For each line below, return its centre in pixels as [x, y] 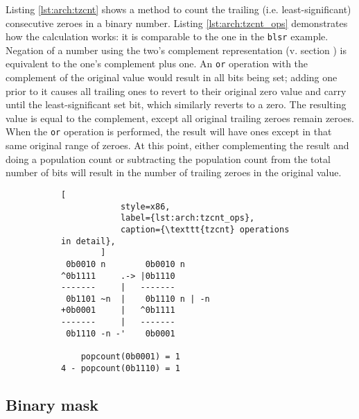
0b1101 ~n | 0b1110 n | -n [138, 299]
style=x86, [145, 206]
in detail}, [88, 241]
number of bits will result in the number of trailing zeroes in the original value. [174, 172]
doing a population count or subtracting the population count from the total [168, 159]
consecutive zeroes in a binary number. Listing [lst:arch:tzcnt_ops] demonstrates [177, 23]
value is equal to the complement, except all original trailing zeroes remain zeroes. [180, 118]
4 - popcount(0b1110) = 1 [121, 368]
